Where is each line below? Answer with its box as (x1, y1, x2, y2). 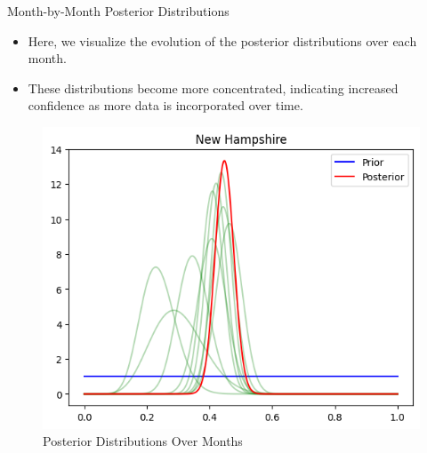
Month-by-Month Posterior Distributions (7, 2, 230, 20)
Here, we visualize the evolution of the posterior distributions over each (28, 31, 417, 50)
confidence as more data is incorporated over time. (28, 96, 303, 115)
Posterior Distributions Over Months (43, 432, 243, 450)
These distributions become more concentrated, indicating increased (28, 78, 399, 97)
